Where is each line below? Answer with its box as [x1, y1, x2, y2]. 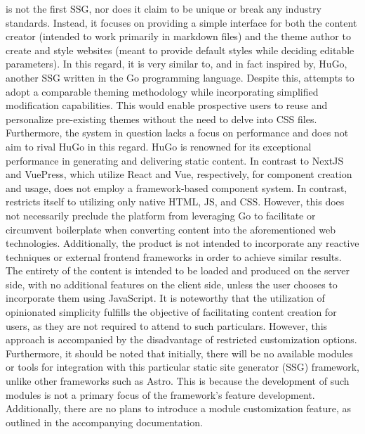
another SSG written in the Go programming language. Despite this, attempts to [6, 70, 354, 84]
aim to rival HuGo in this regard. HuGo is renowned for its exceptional [6, 139, 312, 153]
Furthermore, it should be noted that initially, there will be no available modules [6, 345, 353, 360]
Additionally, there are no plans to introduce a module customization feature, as [6, 401, 351, 416]
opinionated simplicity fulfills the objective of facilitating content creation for [6, 305, 337, 319]
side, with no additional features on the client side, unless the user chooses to [6, 276, 338, 291]
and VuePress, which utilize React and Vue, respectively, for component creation [6, 167, 352, 181]
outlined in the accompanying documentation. [6, 414, 203, 429]
